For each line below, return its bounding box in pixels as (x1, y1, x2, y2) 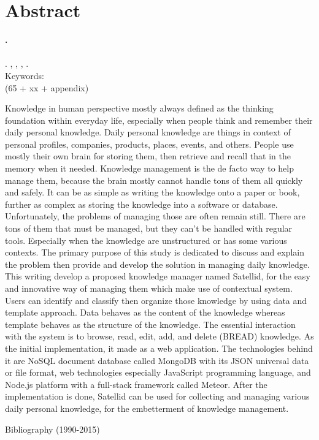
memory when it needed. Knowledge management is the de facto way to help (5, 162, 294, 175)
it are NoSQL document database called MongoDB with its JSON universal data (5, 354, 309, 366)
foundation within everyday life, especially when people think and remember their (5, 113, 313, 126)
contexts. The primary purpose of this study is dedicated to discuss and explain (5, 246, 305, 259)
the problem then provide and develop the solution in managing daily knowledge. (5, 257, 310, 270)
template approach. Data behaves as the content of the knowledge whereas (5, 306, 285, 319)
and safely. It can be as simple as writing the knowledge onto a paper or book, (5, 186, 300, 199)
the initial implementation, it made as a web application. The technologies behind (5, 341, 313, 354)
